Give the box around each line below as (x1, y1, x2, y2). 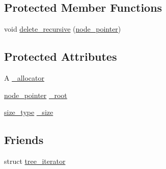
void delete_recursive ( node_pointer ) (4, 23, 121, 34)
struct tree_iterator (4, 155, 66, 166)
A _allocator (4, 73, 44, 83)
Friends (4, 132, 44, 148)
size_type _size (4, 107, 53, 117)
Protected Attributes (4, 49, 117, 64)
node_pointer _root (4, 89, 67, 100)
